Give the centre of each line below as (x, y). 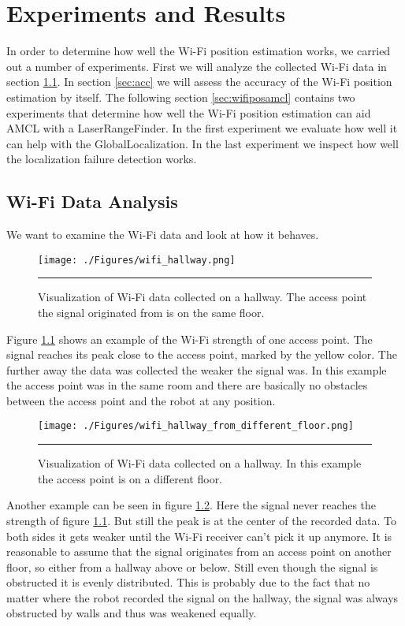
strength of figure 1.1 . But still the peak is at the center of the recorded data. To (201, 520)
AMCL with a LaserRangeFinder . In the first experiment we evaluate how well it (202, 128)
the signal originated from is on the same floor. (151, 312)
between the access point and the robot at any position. (141, 400)
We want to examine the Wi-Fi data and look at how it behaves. (163, 235)
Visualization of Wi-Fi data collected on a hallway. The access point (202, 297)
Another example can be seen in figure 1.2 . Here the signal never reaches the (191, 505)
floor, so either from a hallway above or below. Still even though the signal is (192, 566)
